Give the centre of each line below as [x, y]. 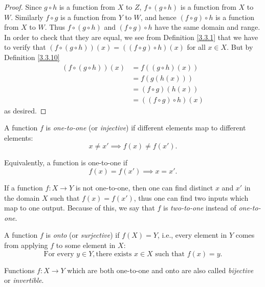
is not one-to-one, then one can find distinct [144, 188]
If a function [24, 188]
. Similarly [27, 17]
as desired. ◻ [25, 110]
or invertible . [24, 280]
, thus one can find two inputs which [191, 197]
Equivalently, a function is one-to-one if [66, 162]
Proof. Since [23, 7]
